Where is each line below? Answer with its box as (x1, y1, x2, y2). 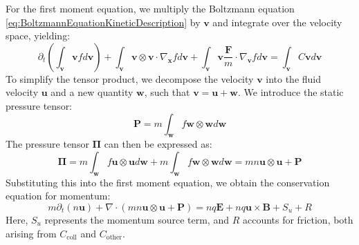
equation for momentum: (6, 188, 111, 203)
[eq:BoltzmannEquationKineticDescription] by (6, 14, 201, 29)
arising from (6, 226, 57, 240)
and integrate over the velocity (212, 14, 342, 29)
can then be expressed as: (104, 137, 212, 151)
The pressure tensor (6, 137, 89, 151)
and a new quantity (50, 85, 134, 99)
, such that (144, 85, 190, 99)
